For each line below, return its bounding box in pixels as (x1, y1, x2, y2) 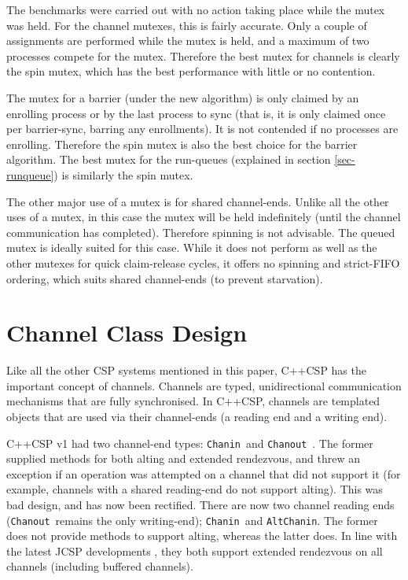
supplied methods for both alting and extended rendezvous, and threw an (6, 450, 360, 467)
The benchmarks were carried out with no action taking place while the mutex (6, 2, 385, 17)
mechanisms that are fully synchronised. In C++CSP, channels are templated (6, 393, 380, 409)
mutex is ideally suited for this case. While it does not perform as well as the (6, 239, 377, 256)
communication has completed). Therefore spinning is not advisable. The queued (6, 224, 395, 240)
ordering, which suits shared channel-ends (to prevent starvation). (6, 270, 323, 286)
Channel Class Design (6, 316, 248, 349)
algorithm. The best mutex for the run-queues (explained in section (6, 151, 331, 168)
